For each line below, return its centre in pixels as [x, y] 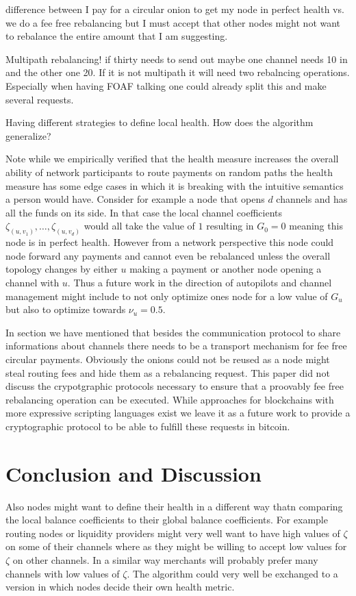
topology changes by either [62, 269]
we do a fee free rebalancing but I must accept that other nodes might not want [173, 22]
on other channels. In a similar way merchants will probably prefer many [165, 559]
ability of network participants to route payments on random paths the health [169, 172]
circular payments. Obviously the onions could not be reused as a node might [168, 359]
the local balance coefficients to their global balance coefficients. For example [167, 520]
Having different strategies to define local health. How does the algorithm [160, 122]
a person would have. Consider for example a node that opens [135, 199]
